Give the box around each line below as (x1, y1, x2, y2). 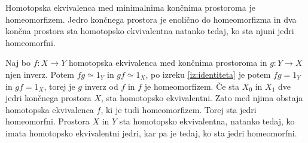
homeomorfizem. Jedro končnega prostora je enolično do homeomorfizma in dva (5, 13, 297, 25)
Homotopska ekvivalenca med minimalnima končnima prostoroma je (5, 1, 255, 13)
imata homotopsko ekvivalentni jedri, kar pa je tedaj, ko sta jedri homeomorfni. (5, 126, 297, 139)
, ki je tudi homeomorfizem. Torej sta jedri (100, 103, 257, 115)
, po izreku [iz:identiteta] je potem (145, 68, 271, 80)
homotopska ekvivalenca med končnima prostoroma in (68, 56, 267, 69)
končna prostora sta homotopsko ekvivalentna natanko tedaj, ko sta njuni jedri (5, 25, 294, 37)
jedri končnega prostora (5, 92, 92, 104)
